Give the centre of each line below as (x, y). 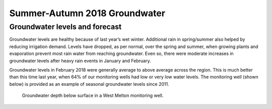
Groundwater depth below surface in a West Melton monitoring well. (93, 95)
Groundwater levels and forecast (65, 27)
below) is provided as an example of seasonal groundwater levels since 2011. (89, 84)
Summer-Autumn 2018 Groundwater (87, 13)
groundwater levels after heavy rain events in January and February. (80, 61)
